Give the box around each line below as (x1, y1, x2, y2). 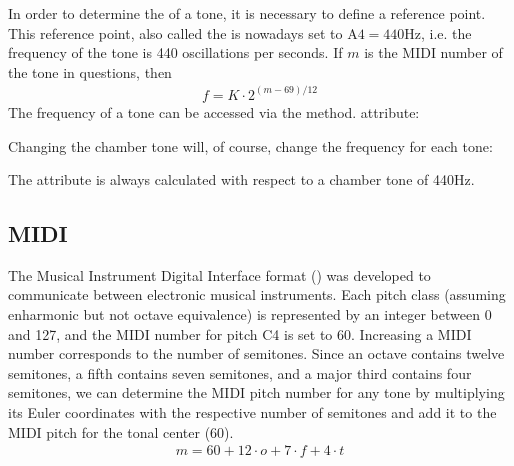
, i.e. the (421, 22, 472, 43)
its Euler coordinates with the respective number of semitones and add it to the (8, 402, 497, 423)
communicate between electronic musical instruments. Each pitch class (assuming (8, 284, 506, 305)
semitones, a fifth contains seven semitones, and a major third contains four (8, 362, 472, 383)
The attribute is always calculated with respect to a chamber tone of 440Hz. (8, 169, 475, 190)
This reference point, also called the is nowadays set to (8, 22, 343, 43)
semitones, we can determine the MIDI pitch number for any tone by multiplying (8, 382, 505, 403)
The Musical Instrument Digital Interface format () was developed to (8, 264, 431, 285)
